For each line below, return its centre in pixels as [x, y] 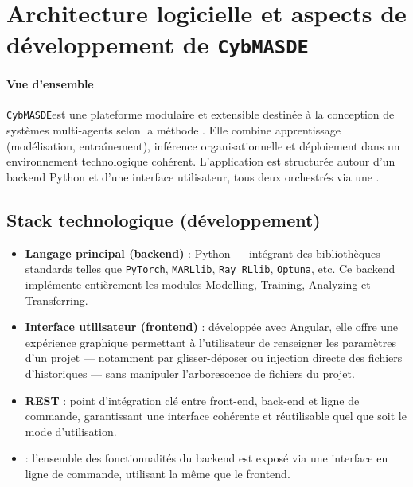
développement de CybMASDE [158, 44]
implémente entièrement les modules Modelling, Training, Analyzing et [198, 284]
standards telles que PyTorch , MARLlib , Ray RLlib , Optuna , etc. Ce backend [210, 269]
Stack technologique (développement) [164, 219]
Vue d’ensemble [50, 84]
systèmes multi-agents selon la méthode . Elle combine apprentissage [173, 130]
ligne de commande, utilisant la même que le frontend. [158, 473]
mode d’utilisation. [71, 431]
